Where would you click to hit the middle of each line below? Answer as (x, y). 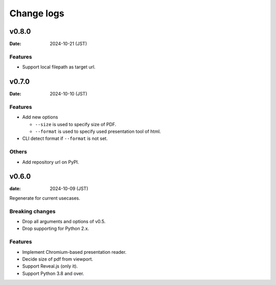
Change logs (37, 13)
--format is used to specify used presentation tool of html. (98, 132)
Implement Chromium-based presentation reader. (74, 252)
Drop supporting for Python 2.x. (56, 229)
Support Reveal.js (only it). (50, 266)
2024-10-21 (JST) (68, 44)
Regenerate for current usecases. (45, 198)
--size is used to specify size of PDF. (76, 124)
